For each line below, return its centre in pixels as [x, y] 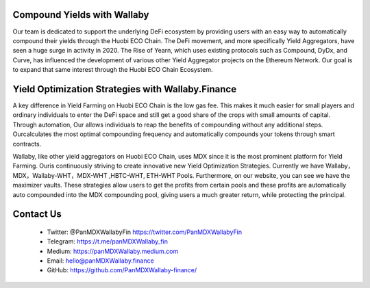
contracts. [27, 144]
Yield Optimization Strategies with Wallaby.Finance [124, 89]
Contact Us [37, 214]
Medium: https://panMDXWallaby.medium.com [113, 251]
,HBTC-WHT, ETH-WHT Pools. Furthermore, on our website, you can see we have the [230, 175]
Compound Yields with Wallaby [81, 15]
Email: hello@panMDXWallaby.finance [100, 261]
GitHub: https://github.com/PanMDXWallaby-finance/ [122, 270]
